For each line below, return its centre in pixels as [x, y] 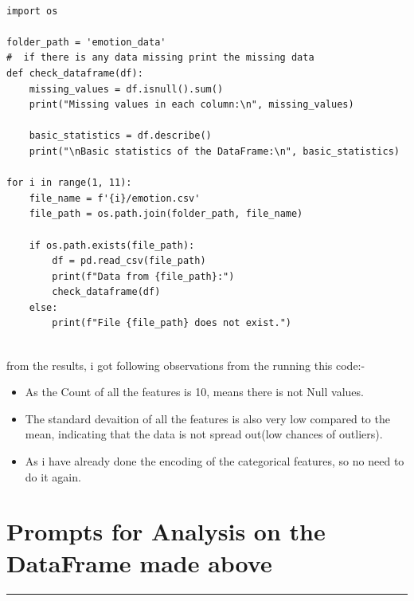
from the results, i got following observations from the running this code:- [186, 365]
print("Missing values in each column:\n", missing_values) [191, 105]
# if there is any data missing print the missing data [160, 58]
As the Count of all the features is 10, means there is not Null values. [194, 392]
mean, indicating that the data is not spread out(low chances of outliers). [204, 434]
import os [32, 11]
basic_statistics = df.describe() [120, 136]
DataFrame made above [139, 562]
